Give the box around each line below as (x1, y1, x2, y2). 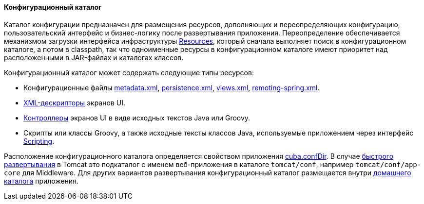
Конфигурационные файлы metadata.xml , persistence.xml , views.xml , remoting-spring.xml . (23, 83, 320, 92)
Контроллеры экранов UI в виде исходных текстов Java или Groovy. (23, 113, 251, 122)
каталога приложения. (4, 176, 78, 185)
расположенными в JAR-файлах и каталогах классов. (4, 53, 184, 62)
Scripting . (23, 136, 55, 145)
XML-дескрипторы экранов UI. (23, 98, 125, 107)
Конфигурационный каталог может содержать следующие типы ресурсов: (4, 68, 254, 77)
